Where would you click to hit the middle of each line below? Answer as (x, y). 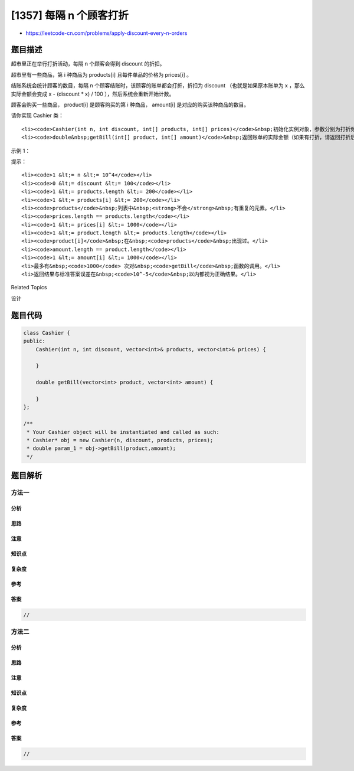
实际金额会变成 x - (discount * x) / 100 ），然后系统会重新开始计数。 (93, 94)
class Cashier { (47, 333)
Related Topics (29, 288)
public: (34, 341)
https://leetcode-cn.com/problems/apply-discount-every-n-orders (106, 33)
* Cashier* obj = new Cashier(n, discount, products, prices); (120, 440)
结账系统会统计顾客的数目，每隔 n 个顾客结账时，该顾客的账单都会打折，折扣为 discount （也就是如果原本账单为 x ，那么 (158, 86)
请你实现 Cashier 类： (37, 116)
